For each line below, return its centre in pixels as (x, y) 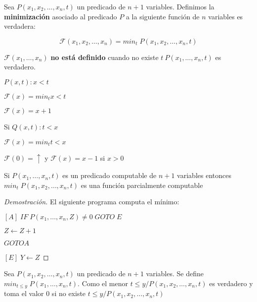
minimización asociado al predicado (61, 16)
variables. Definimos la (180, 6)
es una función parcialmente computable (142, 185)
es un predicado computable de (109, 175)
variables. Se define (175, 273)
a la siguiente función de (163, 16)
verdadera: (20, 26)
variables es (226, 16)
